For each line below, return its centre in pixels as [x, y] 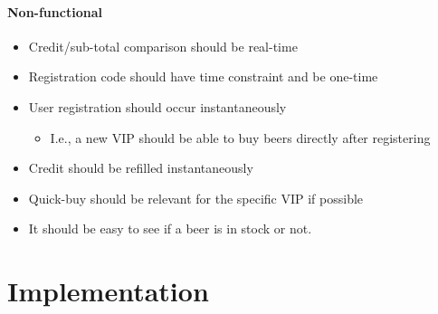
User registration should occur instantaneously [157, 106]
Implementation [108, 291]
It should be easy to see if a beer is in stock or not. [170, 228]
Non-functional [55, 11]
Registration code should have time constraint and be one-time [203, 76]
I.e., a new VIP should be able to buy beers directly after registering [240, 137]
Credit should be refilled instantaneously [141, 168]
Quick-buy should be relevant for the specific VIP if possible [196, 198]
